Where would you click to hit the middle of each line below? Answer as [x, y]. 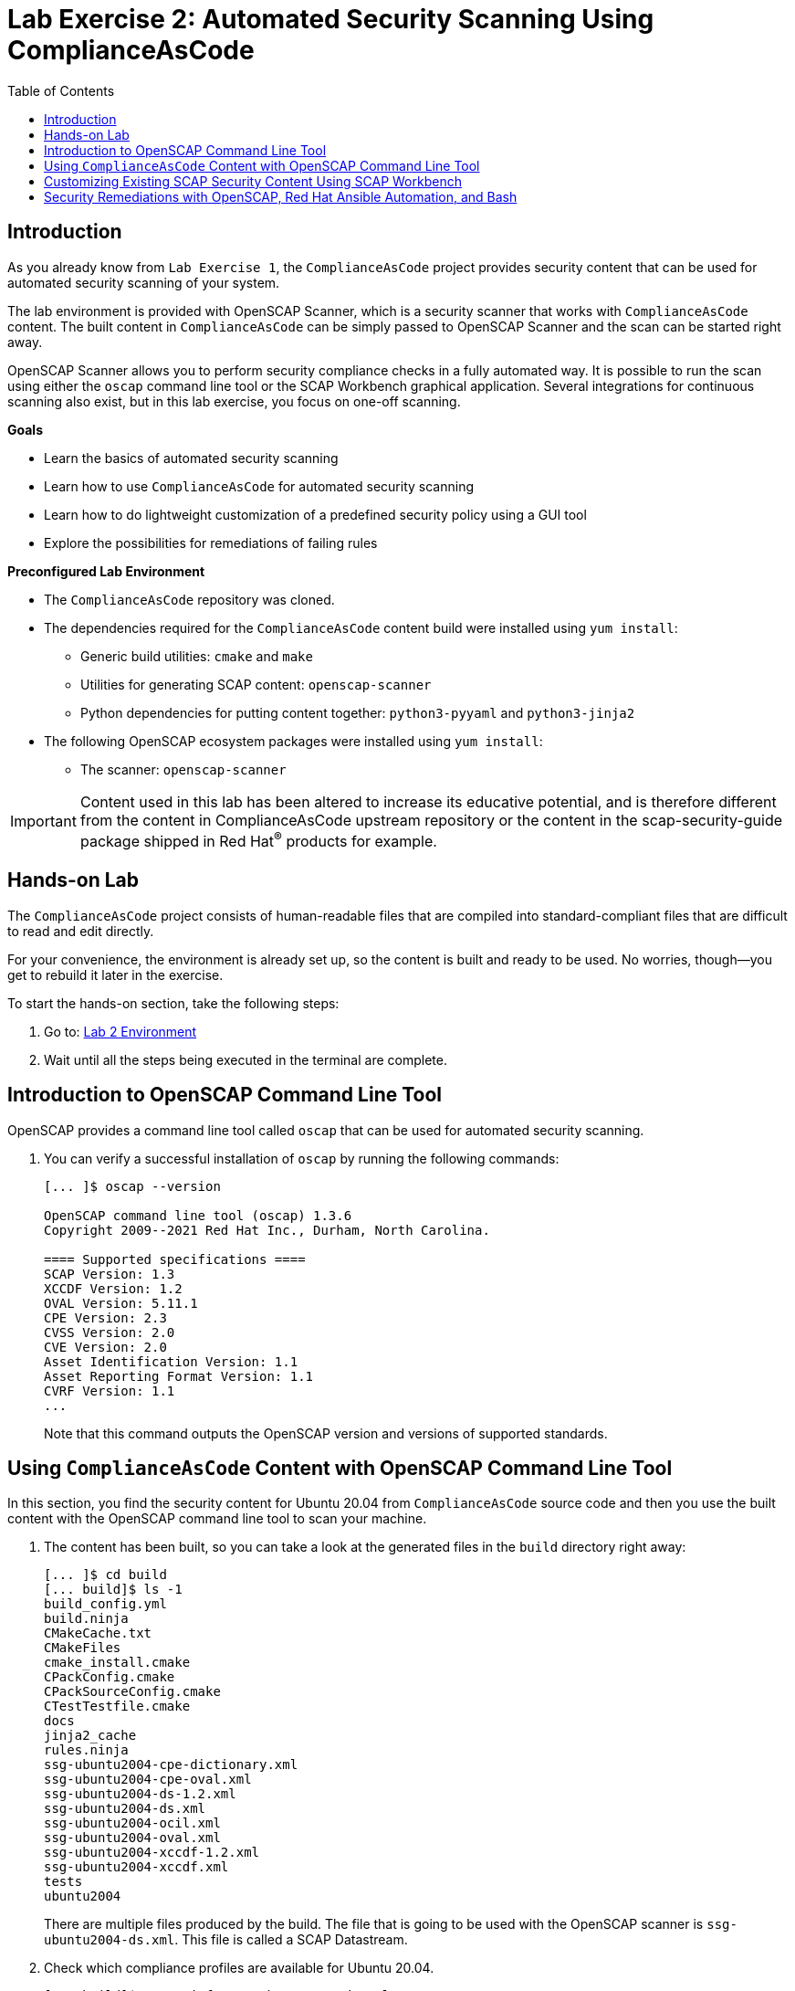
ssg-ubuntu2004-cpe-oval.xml [148, 1780]
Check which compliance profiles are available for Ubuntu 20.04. [239, 1968]
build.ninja [86, 1619]
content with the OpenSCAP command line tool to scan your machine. [217, 1519]
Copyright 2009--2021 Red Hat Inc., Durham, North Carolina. [267, 1230]
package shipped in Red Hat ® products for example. [258, 839]
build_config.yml [105, 1604]
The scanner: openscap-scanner [183, 769]
